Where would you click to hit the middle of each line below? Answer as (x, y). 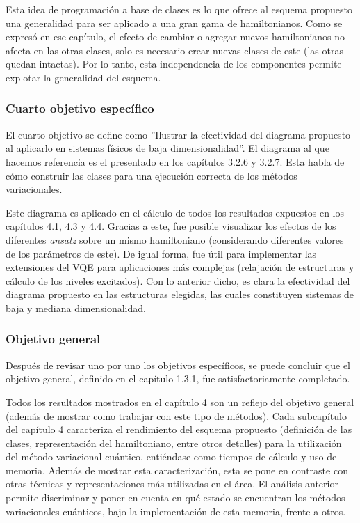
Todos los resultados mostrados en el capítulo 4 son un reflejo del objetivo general (180, 401)
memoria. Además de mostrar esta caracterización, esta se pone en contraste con (177, 470)
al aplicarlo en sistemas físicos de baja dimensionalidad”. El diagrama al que (167, 148)
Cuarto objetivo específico (80, 108)
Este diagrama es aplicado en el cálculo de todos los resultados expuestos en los (175, 212)
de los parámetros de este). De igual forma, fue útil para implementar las (161, 253)
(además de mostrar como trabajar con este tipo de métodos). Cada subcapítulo (176, 415)
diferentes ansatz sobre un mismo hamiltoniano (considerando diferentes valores (175, 239)
